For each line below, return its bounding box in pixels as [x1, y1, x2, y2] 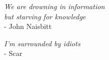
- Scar [4, 48, 22, 58]
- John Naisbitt [4, 21, 52, 32]
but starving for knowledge [4, 11, 86, 21]
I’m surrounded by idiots [4, 38, 80, 48]
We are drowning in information [4, 1, 105, 11]
